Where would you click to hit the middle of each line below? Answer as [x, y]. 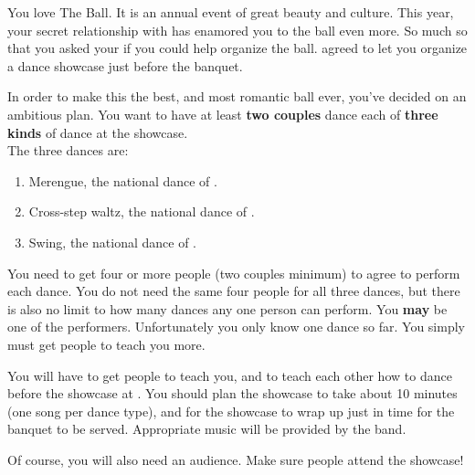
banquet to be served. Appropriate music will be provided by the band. [207, 429]
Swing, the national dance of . [112, 242]
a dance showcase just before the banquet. [125, 65]
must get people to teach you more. [106, 344]
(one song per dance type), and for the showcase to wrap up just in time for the [231, 411]
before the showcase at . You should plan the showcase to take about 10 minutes [232, 393]
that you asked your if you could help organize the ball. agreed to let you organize [237, 48]
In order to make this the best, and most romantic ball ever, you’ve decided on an [237, 96]
